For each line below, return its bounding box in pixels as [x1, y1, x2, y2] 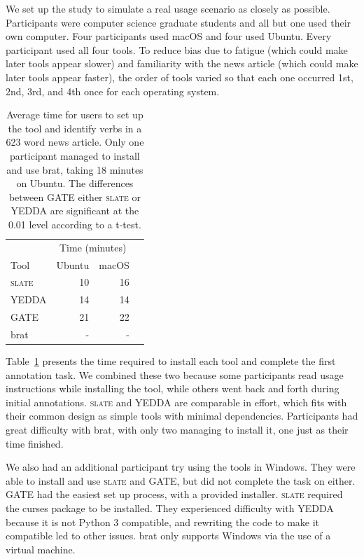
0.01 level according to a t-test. [8, 216, 141, 231]
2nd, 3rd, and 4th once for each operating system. [6, 83, 220, 98]
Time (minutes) [59, 240, 127, 254]
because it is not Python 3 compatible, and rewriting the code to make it [6, 514, 320, 529]
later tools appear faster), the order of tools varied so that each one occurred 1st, [6, 69, 353, 84]
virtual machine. [6, 541, 76, 556]
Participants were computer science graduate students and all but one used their [6, 15, 351, 29]
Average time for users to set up [6, 107, 143, 122]
